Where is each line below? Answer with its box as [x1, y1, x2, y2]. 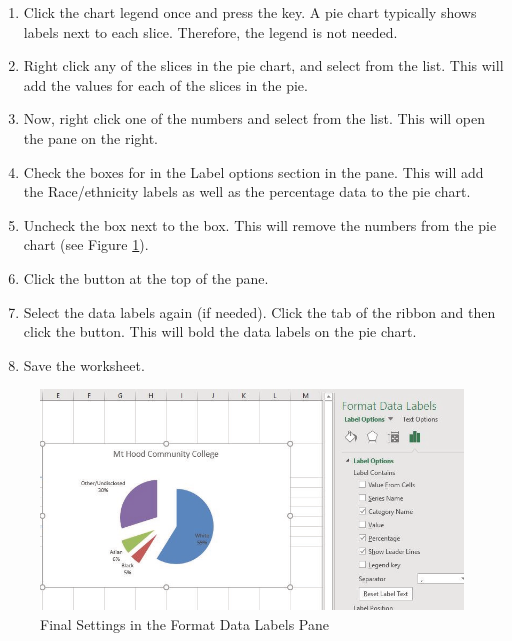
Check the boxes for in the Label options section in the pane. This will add [23, 161, 484, 182]
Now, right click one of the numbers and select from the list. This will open [23, 108, 486, 129]
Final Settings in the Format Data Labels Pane [40, 613, 329, 634]
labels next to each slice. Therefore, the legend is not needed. [23, 21, 398, 42]
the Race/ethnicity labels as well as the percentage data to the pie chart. [23, 181, 471, 202]
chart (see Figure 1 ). [23, 234, 149, 255]
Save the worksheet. [23, 354, 145, 375]
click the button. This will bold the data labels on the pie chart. [23, 321, 417, 342]
